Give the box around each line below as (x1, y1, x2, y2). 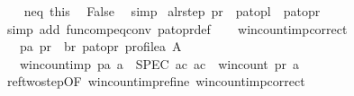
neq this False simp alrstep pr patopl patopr (23, 2, 321, 20)
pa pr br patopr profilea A (19, 37, 182, 56)
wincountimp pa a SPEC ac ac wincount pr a (19, 54, 300, 73)
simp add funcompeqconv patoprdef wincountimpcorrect (6, 19, 348, 38)
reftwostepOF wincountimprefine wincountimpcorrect (6, 72, 305, 91)
